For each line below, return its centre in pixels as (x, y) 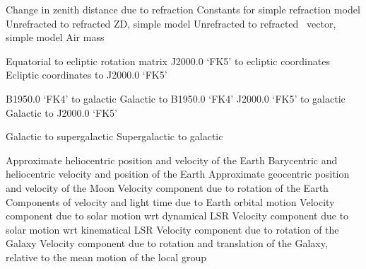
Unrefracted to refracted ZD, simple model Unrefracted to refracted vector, (171, 23)
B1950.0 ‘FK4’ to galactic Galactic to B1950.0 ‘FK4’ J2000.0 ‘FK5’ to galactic (176, 98)
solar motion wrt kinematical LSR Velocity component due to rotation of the (172, 229)
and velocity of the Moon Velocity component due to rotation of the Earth (167, 187)
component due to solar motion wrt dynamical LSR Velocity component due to (177, 216)
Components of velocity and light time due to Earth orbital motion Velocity (170, 201)
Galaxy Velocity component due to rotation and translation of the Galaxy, (167, 243)
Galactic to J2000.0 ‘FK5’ (61, 112)
